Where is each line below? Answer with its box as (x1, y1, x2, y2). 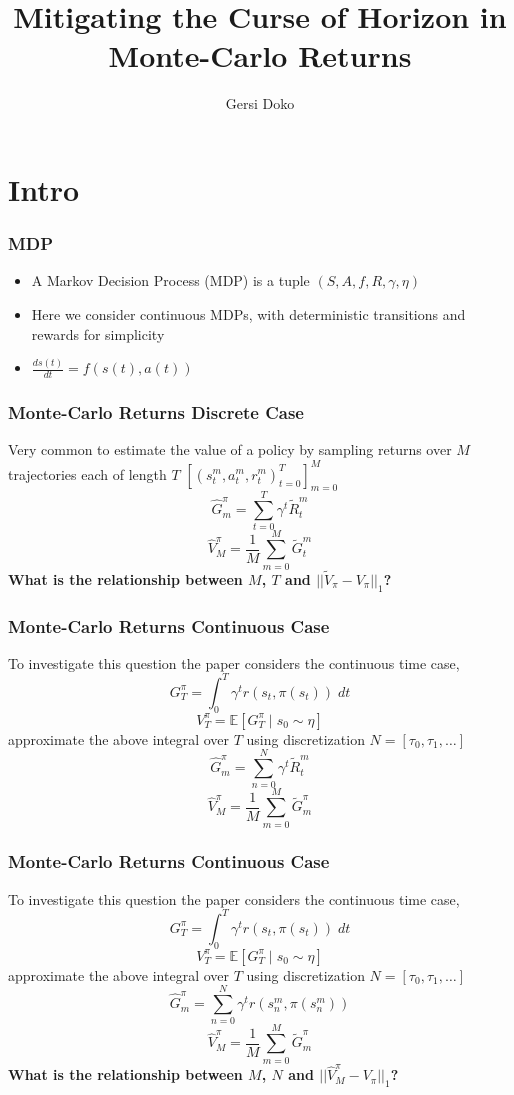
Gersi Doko (225, 93, 295, 114)
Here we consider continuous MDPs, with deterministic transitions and (31, 303, 466, 324)
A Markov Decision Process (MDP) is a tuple (31, 270, 310, 291)
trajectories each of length (8, 463, 167, 484)
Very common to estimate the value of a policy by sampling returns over (8, 439, 452, 460)
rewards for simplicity (31, 323, 165, 344)
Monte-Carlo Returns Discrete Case (8, 400, 304, 425)
